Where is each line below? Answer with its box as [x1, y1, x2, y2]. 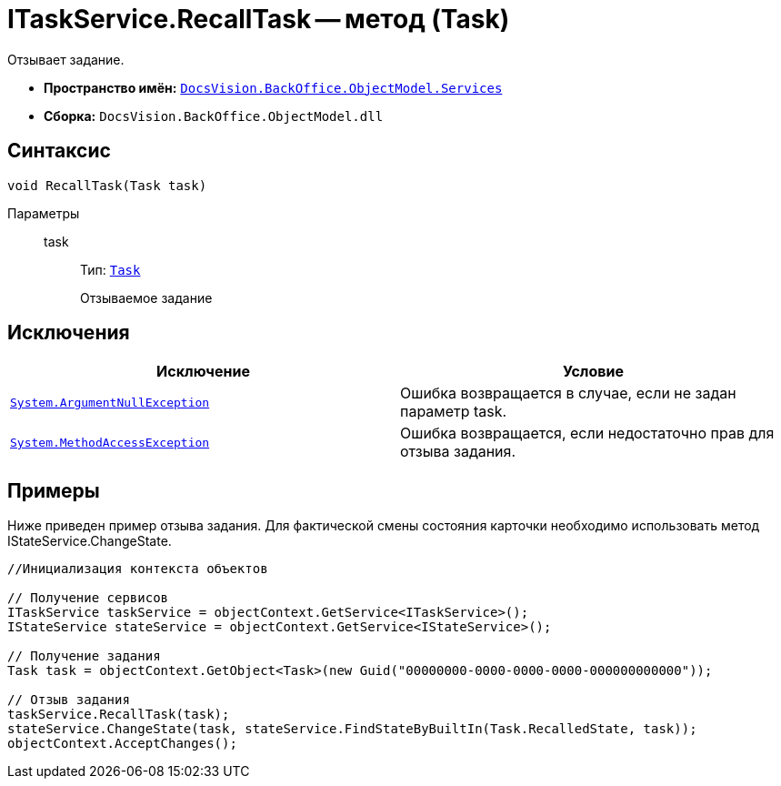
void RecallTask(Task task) [7, 177, 207, 193]
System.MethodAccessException [10, 435, 210, 449]
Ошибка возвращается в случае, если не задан [400, 384, 736, 403]
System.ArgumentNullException [10, 395, 210, 409]
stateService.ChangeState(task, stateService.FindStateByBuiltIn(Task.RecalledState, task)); [7, 721, 697, 737]
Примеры [7, 479, 100, 502]
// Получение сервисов [7, 590, 169, 606]
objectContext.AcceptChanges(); [7, 736, 237, 751]
